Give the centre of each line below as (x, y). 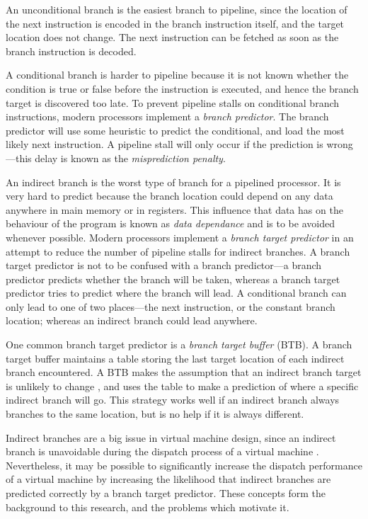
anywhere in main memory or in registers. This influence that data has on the (174, 209)
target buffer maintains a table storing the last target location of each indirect (175, 358)
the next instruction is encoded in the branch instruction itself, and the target (175, 23)
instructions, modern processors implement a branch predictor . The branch (167, 116)
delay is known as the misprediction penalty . (130, 158)
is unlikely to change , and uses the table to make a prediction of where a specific (182, 386)
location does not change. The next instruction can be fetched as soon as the (172, 37)
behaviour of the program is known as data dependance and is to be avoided (170, 223)
